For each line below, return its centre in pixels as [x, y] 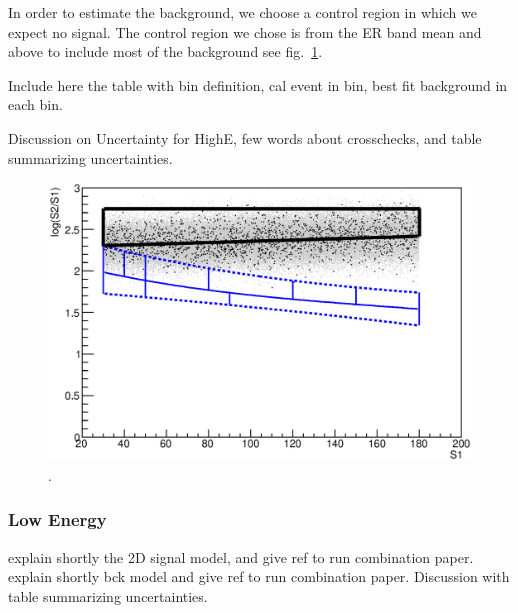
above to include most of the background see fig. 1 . [165, 51]
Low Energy [57, 519]
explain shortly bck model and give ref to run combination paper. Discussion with [259, 576]
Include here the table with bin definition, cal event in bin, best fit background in [258, 84]
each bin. [35, 104]
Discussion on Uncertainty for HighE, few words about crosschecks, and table [245, 137]
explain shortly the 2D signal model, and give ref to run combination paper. [241, 556]
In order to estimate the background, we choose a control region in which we [242, 12]
